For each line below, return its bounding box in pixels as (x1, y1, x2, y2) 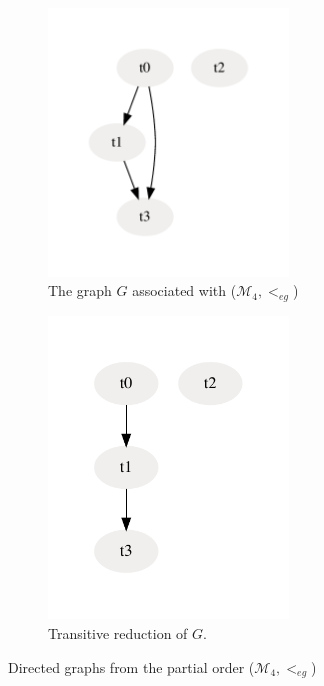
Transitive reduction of (48, 623, 188, 644)
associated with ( (132, 280, 237, 301)
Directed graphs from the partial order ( (8, 656, 255, 677)
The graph (48, 280, 112, 301)
